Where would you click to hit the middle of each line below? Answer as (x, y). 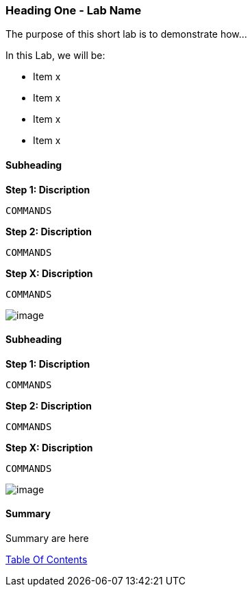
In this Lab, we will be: (55, 56)
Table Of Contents (47, 560)
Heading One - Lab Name (74, 10)
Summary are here (47, 538)
